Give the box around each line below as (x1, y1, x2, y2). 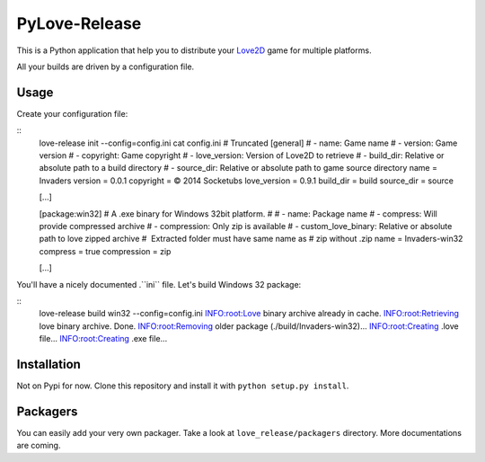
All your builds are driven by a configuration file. (16, 61, 195, 72)
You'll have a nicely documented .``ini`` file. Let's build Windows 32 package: (16, 279, 302, 289)
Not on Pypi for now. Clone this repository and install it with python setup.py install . (16, 380, 349, 391)
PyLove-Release (16, 13, 142, 33)
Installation (16, 356, 81, 372)
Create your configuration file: (16, 108, 128, 119)
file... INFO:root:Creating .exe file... (39, 333, 168, 344)
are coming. (16, 440, 61, 451)
